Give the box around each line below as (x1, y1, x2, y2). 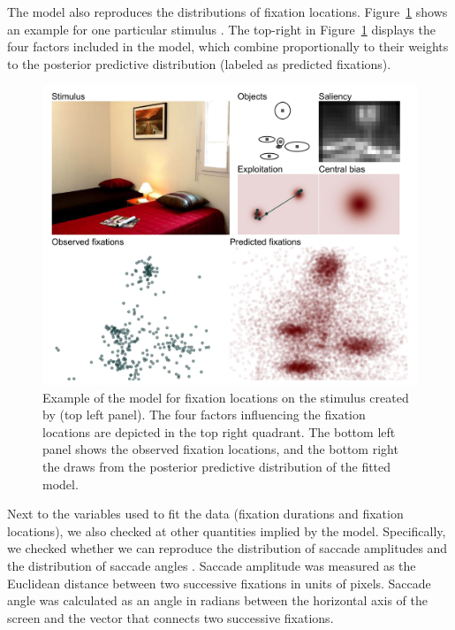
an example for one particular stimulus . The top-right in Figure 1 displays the (7, 19, 436, 38)
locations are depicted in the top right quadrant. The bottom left (42, 422, 396, 441)
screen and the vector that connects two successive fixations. (7, 608, 334, 626)
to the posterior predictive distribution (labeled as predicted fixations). (7, 54, 391, 73)
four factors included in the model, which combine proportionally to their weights (7, 37, 449, 56)
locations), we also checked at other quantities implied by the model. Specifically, (7, 521, 446, 540)
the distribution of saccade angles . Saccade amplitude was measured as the (7, 557, 416, 575)
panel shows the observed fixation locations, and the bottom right (42, 440, 398, 458)
